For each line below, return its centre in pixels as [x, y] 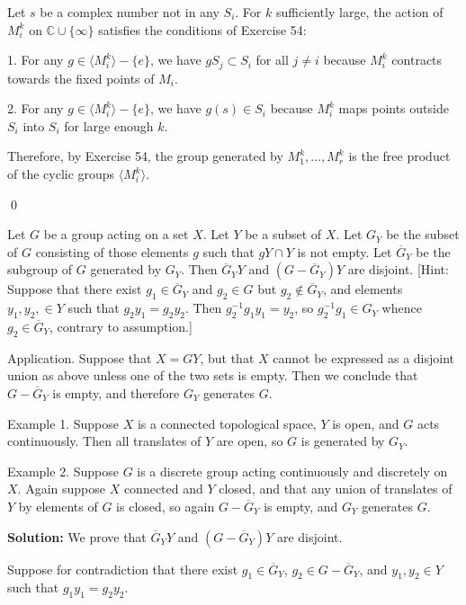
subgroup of [40, 269]
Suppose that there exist [75, 289]
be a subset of [283, 234]
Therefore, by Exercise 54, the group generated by [145, 156]
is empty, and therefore [116, 392]
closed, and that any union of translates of [336, 489]
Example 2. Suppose [63, 471]
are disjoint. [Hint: [398, 269]
